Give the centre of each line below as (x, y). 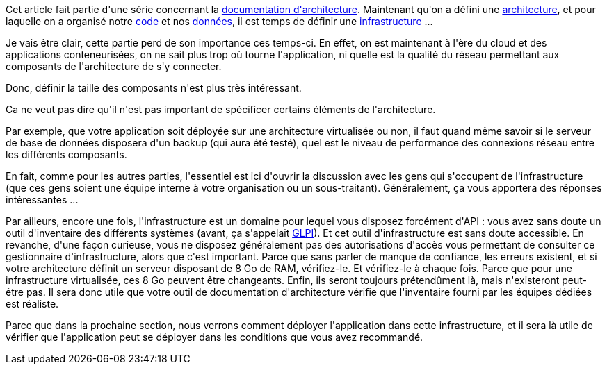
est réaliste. (32, 304)
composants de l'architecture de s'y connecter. (114, 66)
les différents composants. (66, 154)
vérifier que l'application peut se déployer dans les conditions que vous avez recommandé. (215, 337)
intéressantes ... (42, 200)
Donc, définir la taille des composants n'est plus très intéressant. (154, 88)
